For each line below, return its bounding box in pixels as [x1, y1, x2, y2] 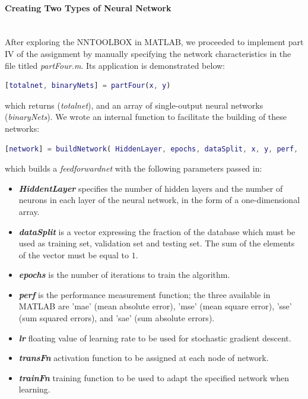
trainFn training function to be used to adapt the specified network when [18, 371, 289, 384]
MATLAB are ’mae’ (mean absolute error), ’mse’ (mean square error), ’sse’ [18, 300, 292, 312]
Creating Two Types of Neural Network [5, 1, 172, 14]
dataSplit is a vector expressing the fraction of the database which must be [18, 225, 296, 237]
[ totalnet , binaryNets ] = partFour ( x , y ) [5, 81, 171, 90]
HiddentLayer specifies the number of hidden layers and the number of [18, 182, 283, 194]
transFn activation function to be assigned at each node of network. [18, 351, 269, 364]
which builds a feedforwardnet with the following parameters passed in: [5, 162, 262, 175]
